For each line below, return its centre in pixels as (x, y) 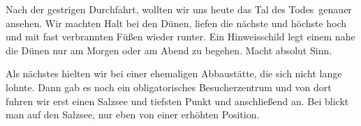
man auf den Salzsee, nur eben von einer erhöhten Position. (133, 115)
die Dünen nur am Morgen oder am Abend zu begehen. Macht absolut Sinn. (169, 50)
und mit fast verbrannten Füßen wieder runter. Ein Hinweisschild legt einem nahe (180, 37)
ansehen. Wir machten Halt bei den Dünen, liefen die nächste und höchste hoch (176, 23)
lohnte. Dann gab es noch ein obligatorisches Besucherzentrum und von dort (169, 87)
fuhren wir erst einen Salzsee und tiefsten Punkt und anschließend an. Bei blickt (177, 101)
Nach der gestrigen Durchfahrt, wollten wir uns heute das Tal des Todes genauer (179, 9)
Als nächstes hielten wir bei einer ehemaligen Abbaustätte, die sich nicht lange (174, 73)
